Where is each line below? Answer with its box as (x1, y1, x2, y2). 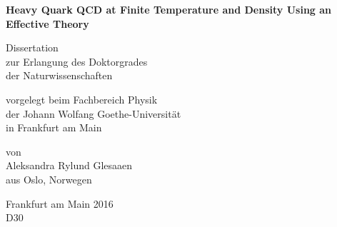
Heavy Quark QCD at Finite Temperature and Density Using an (6, 2, 332, 16)
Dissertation (6, 40, 59, 55)
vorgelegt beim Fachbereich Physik (6, 91, 158, 106)
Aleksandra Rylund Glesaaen (6, 158, 133, 173)
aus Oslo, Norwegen (6, 171, 92, 186)
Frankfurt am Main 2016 (6, 196, 114, 211)
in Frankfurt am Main (6, 120, 102, 135)
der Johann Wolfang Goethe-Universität (6, 106, 181, 121)
